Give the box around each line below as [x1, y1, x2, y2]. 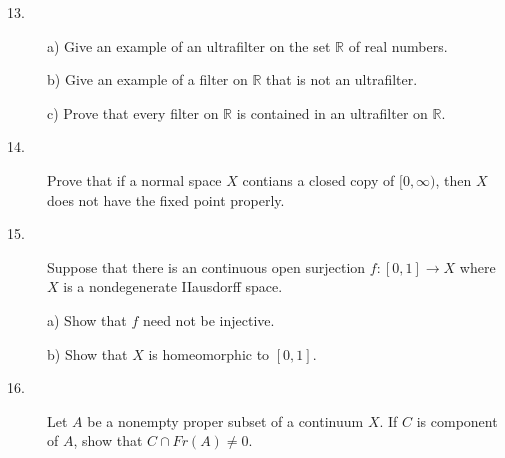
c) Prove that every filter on [47, 102, 219, 123]
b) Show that [47, 343, 128, 364]
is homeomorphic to [148, 343, 270, 364]
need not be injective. [142, 309, 275, 330]
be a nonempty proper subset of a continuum [87, 410, 364, 431]
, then [435, 169, 472, 190]
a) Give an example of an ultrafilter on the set [47, 35, 331, 56]
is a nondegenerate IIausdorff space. [63, 276, 283, 297]
